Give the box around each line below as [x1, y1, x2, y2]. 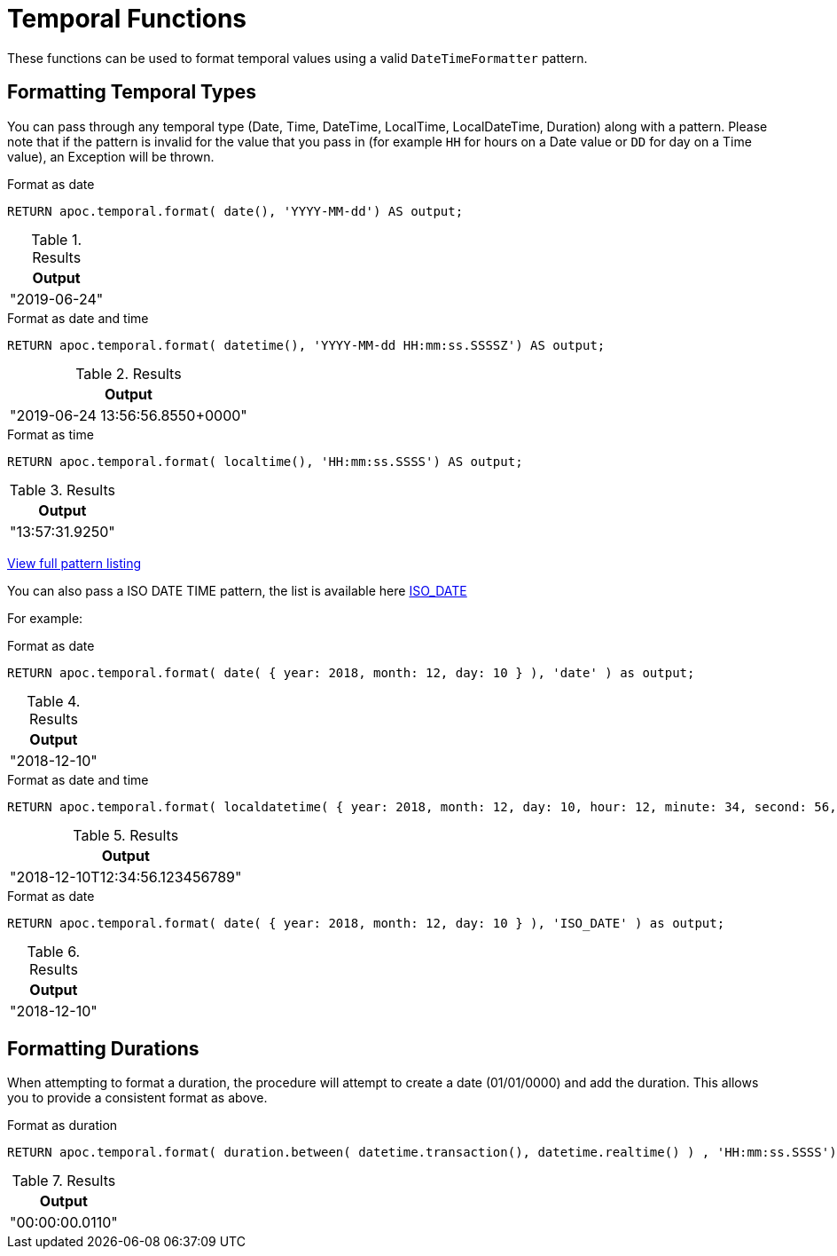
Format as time [7, 426, 94, 442]
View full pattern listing [7, 555, 141, 571]
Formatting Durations [7, 1038, 199, 1061]
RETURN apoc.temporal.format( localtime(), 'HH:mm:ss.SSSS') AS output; [7, 454, 523, 469]
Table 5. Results [73, 825, 179, 844]
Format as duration [7, 1118, 118, 1134]
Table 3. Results [9, 480, 115, 499]
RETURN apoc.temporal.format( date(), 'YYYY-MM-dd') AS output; [7, 203, 464, 218]
